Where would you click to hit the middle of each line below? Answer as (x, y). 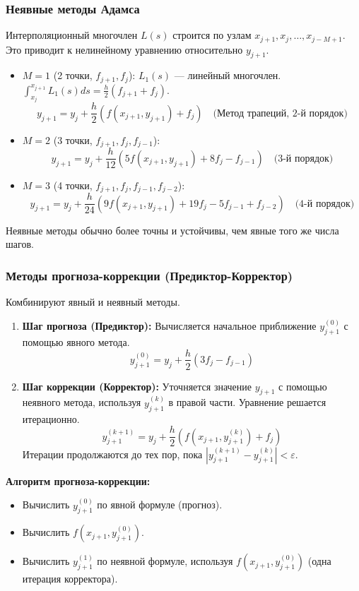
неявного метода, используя (82, 402)
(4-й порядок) (325, 204)
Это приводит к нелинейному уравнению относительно (124, 49)
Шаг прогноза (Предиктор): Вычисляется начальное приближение (169, 326)
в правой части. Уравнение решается (247, 402)
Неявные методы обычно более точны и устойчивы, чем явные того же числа (172, 230)
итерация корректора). (70, 579)
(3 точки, (73, 139)
